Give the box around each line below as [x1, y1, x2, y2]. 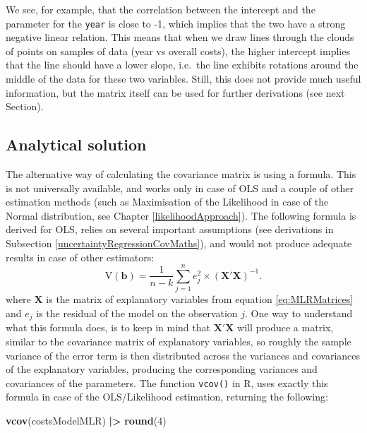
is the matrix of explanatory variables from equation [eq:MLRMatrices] [46, 292, 354, 307]
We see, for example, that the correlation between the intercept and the [6, 2, 315, 16]
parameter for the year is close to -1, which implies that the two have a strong [6, 16, 346, 30]
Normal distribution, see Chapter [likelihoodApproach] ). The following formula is [6, 208, 356, 223]
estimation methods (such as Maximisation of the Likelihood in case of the [6, 194, 329, 209]
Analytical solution [6, 134, 147, 155]
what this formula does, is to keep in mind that [6, 320, 210, 335]
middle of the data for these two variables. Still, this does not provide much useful [6, 71, 361, 86]
